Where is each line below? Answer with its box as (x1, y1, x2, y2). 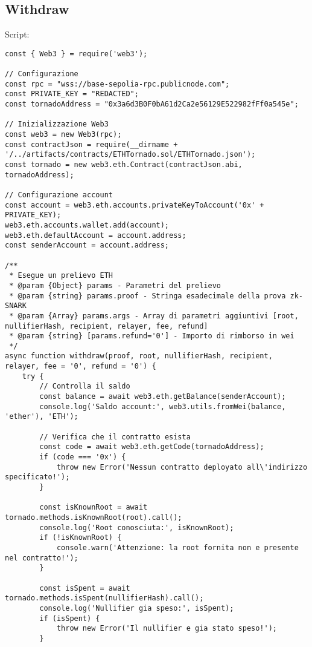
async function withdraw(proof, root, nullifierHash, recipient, (5, 352, 273, 361)
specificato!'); (5, 473, 70, 482)
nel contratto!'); (5, 553, 78, 562)
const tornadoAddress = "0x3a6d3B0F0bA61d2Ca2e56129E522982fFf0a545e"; (5, 100, 299, 109)
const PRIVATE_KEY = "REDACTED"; (5, 90, 139, 99)
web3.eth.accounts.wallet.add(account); (5, 220, 170, 229)
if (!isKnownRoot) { (39, 533, 122, 542)
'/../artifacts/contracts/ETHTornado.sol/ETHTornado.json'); (5, 150, 256, 159)
